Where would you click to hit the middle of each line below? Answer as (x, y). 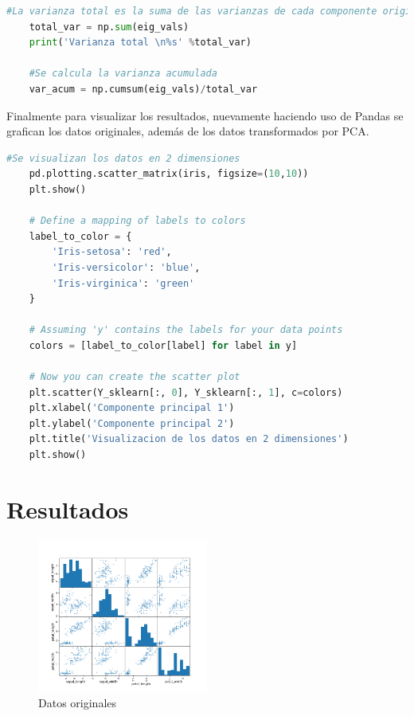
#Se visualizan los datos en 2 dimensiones (123, 158)
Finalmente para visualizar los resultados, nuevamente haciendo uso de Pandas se (205, 115)
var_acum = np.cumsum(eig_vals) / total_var (143, 89)
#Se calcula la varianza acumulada (123, 74)
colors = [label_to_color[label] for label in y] (163, 345)
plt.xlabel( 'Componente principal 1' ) (132, 408)
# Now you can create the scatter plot (135, 377)
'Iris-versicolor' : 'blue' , (126, 267)
